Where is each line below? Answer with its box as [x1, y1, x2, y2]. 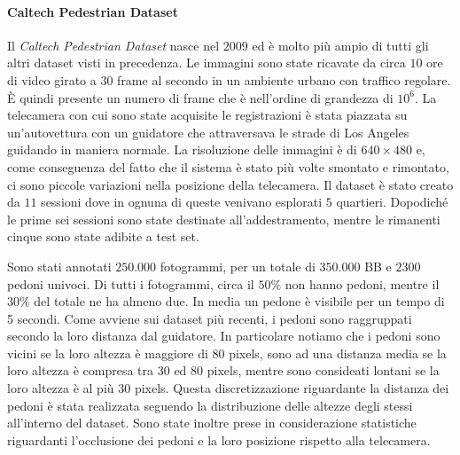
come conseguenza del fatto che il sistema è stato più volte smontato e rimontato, [7, 157, 449, 176]
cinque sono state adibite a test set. [7, 227, 199, 246]
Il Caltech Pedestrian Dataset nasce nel [7, 35, 220, 54]
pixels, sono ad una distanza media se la [229, 343, 447, 362]
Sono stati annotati [7, 256, 112, 275]
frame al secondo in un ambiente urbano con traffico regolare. [117, 70, 451, 89]
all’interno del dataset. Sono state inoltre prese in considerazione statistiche [7, 413, 417, 432]
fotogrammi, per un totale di [160, 256, 316, 275]
